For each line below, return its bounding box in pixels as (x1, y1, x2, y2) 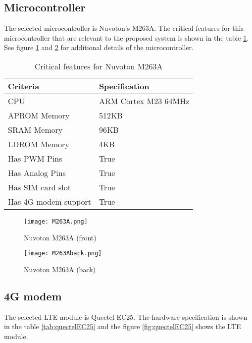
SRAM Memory (8, 123, 63, 135)
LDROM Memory (8, 138, 69, 150)
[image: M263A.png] (24, 218, 88, 225)
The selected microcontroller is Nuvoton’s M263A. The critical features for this (4, 23, 244, 33)
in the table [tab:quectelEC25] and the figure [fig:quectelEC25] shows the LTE (4, 321, 241, 332)
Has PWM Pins (8, 152, 62, 164)
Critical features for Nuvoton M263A (34, 60, 163, 72)
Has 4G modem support (8, 195, 91, 207)
